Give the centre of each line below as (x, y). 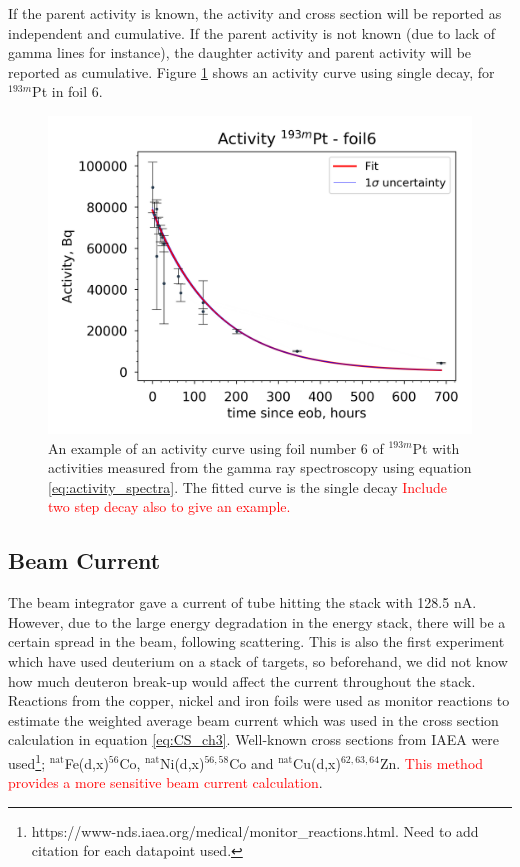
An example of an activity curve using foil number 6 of (216, 447)
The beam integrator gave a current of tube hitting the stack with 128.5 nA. (242, 602)
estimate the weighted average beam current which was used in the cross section (253, 719)
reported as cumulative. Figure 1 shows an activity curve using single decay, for (251, 71)
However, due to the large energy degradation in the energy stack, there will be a (257, 621)
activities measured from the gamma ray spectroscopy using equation (260, 467)
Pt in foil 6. (67, 91)
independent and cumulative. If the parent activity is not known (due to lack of (252, 32)
